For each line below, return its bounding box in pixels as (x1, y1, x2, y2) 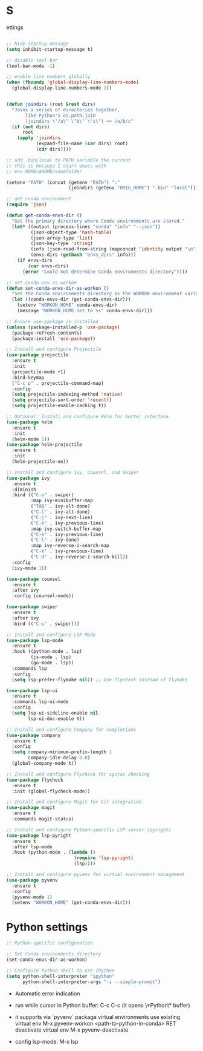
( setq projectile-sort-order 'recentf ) (11, 397, 112, 403)
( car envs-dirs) (28, 263, 69, 269)
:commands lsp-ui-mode (11, 699, 69, 705)
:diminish (11, 486, 36, 493)
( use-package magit (6, 805, 56, 811)
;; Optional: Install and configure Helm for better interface (6, 414, 169, 420)
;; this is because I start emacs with (6, 163, 107, 169)
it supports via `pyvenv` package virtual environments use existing (14, 1013, 181, 1020)
